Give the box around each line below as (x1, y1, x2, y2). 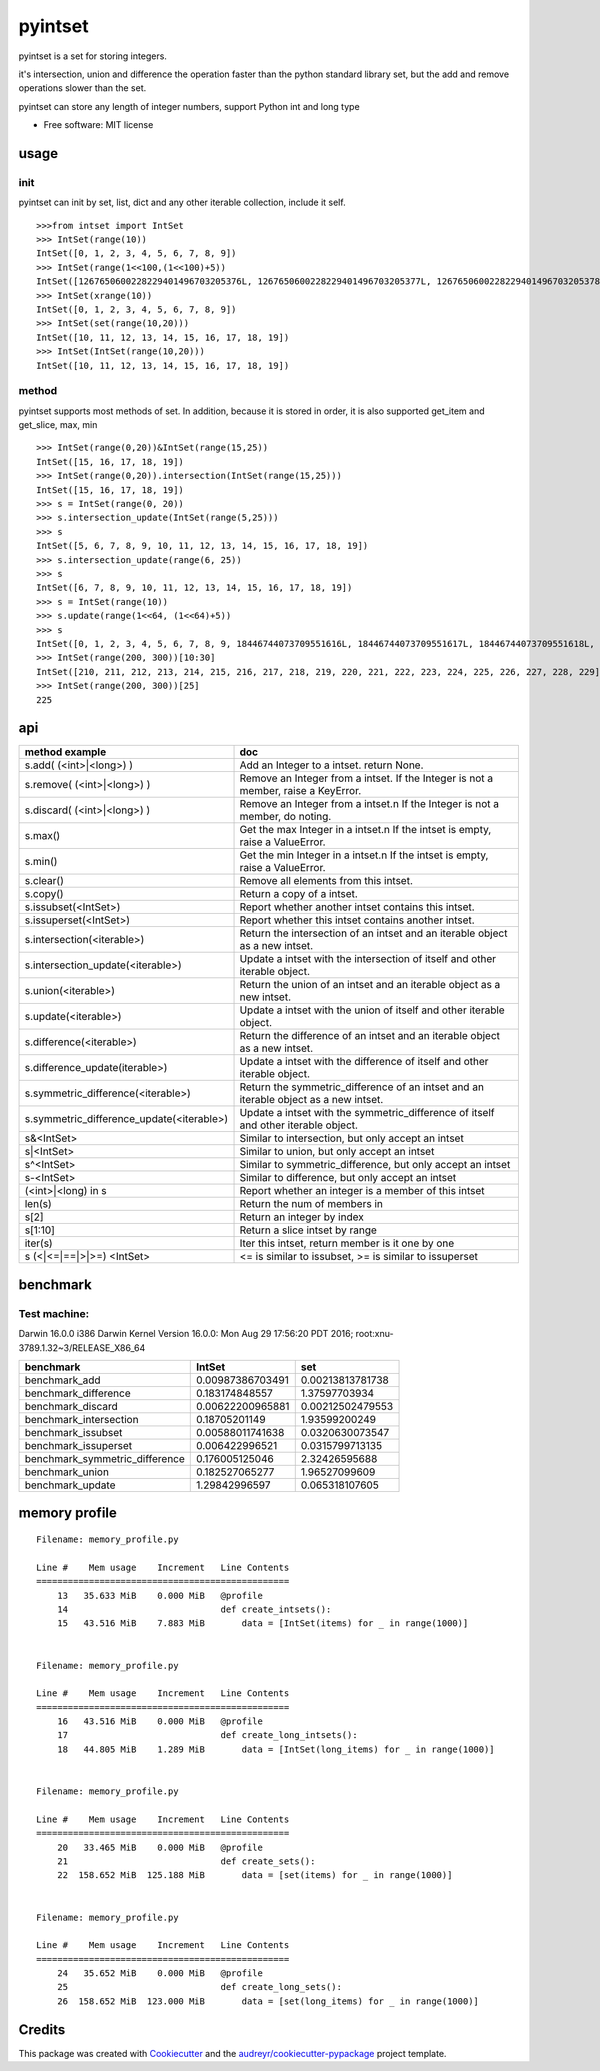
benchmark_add (24, 1373, 101, 1387)
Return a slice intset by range (239, 1223, 377, 1237)
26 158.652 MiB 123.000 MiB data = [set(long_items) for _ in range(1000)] (56, 1995, 480, 2007)
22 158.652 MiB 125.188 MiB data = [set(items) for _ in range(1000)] (56, 1870, 453, 1881)
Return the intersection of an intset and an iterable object (239, 926, 508, 940)
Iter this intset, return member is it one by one (239, 1236, 455, 1250)
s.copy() (24, 887, 64, 901)
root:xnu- (355, 1328, 394, 1340)
